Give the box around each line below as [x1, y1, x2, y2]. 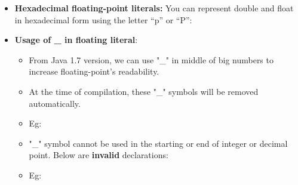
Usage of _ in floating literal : [14, 33, 138, 46]
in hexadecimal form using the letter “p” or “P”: [14, 13, 192, 26]
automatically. [29, 97, 81, 109]
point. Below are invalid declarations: [29, 149, 168, 161]
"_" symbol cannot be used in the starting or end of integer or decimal [29, 137, 288, 149]
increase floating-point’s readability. [29, 65, 159, 78]
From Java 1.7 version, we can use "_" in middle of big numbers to [29, 53, 274, 66]
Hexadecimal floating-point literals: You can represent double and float [14, 2, 294, 14]
